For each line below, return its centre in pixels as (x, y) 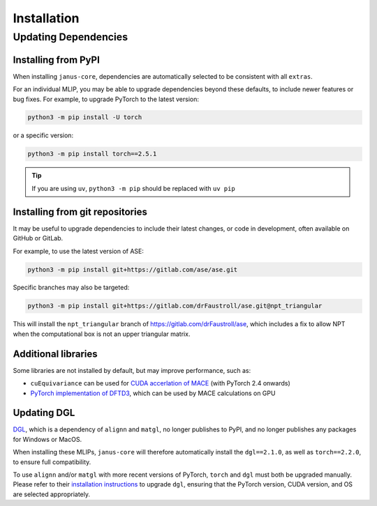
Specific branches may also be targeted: (71, 287)
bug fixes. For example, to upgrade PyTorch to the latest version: (106, 99)
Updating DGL (44, 413)
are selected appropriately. (52, 494)
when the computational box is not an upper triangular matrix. (102, 334)
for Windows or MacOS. (47, 439)
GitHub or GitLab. (38, 238)
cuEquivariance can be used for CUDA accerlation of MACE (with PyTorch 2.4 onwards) (160, 383)
